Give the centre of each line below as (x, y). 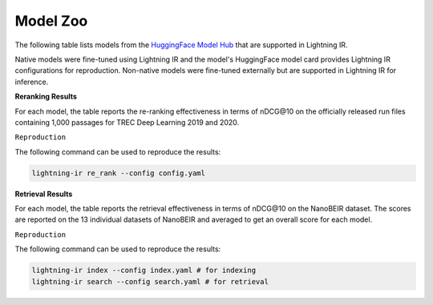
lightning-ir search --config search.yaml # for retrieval (150, 281)
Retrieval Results (44, 194)
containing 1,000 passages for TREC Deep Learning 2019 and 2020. (127, 122)
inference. (32, 82)
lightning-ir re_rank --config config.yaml (119, 173)
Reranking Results (46, 97)
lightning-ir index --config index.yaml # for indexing (144, 271)
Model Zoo (51, 21)
